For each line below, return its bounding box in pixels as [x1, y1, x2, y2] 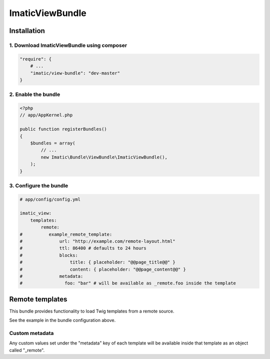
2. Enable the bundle [9, 91, 60, 98]
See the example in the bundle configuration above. [9, 317, 116, 323]
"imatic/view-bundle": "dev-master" [30, 70, 120, 76]
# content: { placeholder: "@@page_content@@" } [19, 266, 186, 272]
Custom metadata [9, 330, 54, 337]
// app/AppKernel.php [19, 112, 73, 118]
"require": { [19, 56, 52, 62]
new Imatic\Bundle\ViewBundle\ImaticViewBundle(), [40, 154, 167, 160]
